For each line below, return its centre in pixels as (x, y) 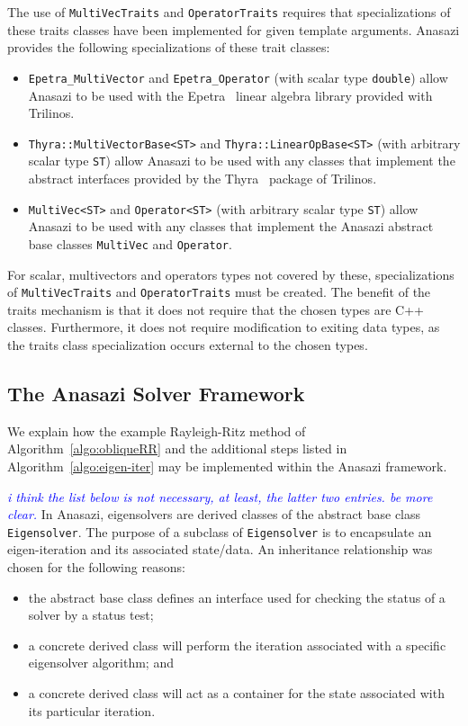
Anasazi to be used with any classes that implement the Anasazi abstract (231, 226)
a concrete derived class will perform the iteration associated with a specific (237, 645)
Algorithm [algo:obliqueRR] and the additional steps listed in (177, 448)
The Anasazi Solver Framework (156, 393)
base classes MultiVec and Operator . (130, 243)
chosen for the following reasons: (96, 566)
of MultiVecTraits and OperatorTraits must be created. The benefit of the (219, 292)
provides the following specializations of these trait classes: (169, 47)
